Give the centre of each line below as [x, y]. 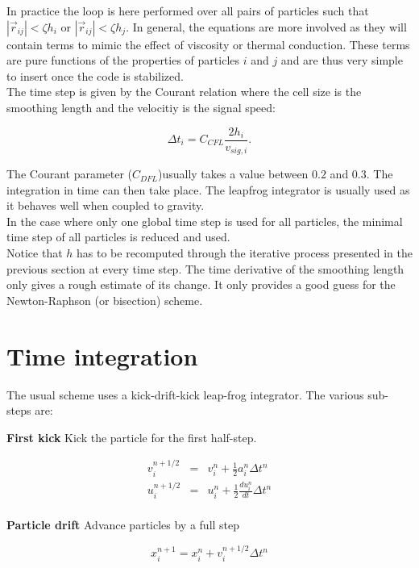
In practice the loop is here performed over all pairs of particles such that [188, 10]
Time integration [102, 355]
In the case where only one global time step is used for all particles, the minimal [205, 221]
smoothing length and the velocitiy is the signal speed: [141, 107]
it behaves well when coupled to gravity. [106, 205]
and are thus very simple [342, 60]
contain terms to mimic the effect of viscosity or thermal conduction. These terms [208, 44]
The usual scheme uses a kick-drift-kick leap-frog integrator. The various [185, 394]
